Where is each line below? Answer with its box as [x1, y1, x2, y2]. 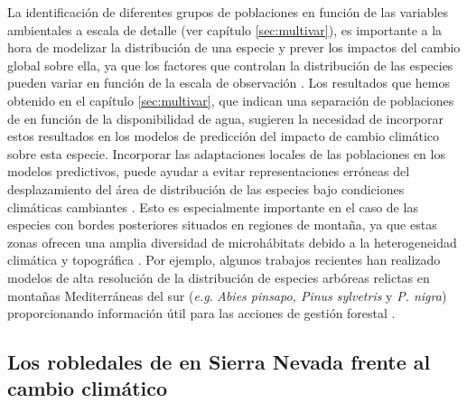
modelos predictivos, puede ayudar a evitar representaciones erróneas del [7, 162, 410, 181]
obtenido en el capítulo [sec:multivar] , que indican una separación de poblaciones [7, 90, 454, 109]
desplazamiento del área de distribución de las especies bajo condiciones [7, 179, 405, 198]
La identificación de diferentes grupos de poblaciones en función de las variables [7, 3, 448, 21]
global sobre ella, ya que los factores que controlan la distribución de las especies [7, 55, 453, 74]
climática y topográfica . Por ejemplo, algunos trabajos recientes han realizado [7, 250, 441, 269]
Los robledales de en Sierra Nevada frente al [7, 348, 431, 376]
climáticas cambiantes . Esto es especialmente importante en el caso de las [7, 197, 418, 216]
